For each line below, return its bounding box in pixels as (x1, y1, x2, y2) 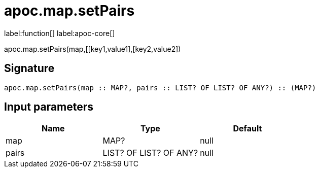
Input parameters (4, 100, 94, 114)
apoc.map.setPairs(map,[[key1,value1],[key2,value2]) (4, 44, 181, 53)
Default (233, 123, 262, 134)
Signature (4, 62, 55, 75)
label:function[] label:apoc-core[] (4, 28, 115, 38)
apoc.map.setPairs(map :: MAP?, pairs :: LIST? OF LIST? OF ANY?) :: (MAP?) (4, 83, 316, 92)
